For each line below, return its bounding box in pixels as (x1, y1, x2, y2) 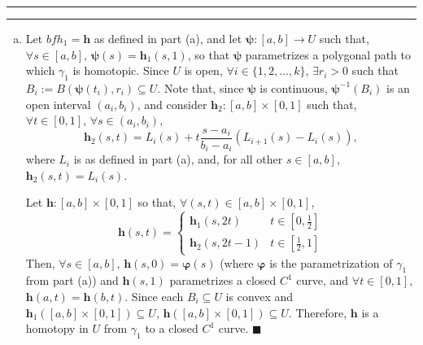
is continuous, (259, 79, 328, 96)
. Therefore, (288, 304, 347, 321)
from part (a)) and (25, 272, 119, 289)
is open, (184, 62, 223, 79)
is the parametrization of (269, 254, 393, 271)
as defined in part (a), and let (94, 30, 242, 46)
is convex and (225, 288, 294, 305)
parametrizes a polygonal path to (245, 46, 412, 63)
